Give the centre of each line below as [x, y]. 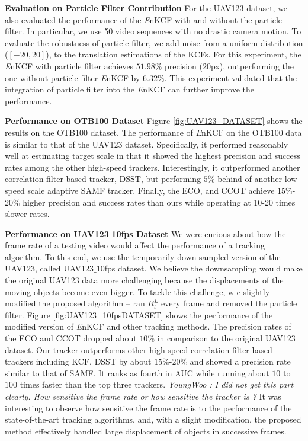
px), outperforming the [252, 65]
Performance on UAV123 [57, 233]
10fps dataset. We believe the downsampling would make [199, 268]
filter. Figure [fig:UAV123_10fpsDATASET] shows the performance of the [139, 314]
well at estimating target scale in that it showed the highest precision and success [153, 156]
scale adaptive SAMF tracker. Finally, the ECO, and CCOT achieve [151, 190]
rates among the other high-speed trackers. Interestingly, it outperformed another [153, 167]
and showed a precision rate [240, 361]
